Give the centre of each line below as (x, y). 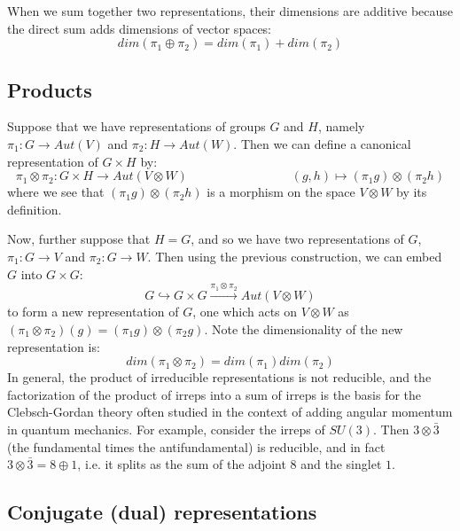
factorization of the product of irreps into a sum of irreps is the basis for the (214, 394)
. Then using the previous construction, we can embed (295, 256)
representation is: (54, 346)
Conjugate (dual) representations (162, 512)
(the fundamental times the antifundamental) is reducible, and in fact (196, 446)
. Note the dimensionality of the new (304, 328)
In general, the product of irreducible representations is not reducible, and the (219, 377)
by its (412, 192)
